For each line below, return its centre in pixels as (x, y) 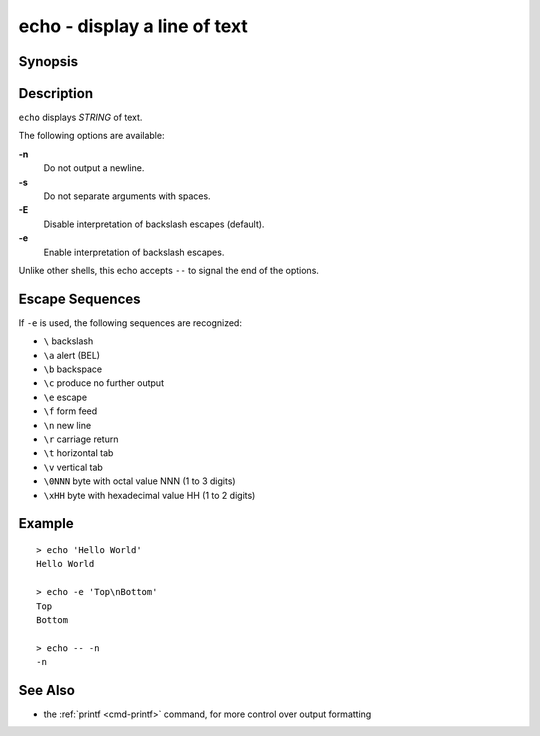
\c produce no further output (104, 383)
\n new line (67, 425)
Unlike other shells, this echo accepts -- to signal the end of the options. (169, 270)
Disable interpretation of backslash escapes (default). (154, 224)
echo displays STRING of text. (80, 117)
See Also (46, 690)
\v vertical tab (73, 467)
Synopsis (48, 61)
